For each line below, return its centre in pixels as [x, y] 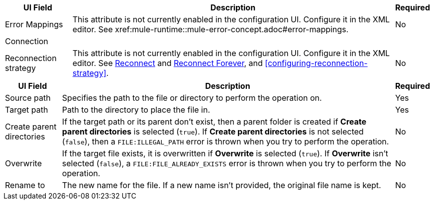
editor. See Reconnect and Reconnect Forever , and [167, 63]
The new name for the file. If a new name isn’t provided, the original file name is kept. [221, 185]
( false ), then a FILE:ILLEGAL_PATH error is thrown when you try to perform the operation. [225, 141]
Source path [28, 98]
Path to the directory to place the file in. [136, 110]
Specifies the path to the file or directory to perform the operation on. [192, 98]
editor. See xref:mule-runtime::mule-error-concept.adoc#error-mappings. [211, 29]
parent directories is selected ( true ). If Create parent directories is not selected [213, 132]
